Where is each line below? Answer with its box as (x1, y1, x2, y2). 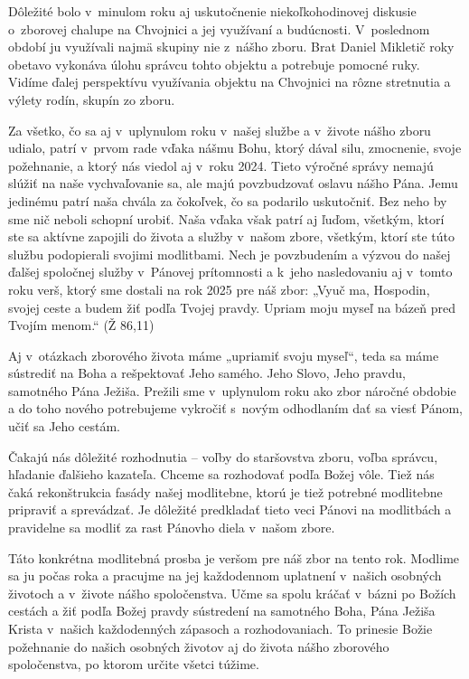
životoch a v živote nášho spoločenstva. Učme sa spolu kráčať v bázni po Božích (8, 583, 456, 602)
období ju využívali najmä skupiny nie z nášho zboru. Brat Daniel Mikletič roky (8, 37, 455, 56)
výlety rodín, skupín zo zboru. (8, 90, 175, 108)
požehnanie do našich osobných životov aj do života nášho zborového (8, 637, 389, 655)
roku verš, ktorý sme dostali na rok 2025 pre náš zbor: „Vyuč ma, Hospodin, (8, 279, 430, 298)
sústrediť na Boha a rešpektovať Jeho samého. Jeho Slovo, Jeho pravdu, (8, 363, 406, 382)
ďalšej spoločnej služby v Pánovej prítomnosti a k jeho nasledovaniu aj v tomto (8, 262, 453, 281)
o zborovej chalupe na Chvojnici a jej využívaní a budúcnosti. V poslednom (8, 19, 430, 38)
